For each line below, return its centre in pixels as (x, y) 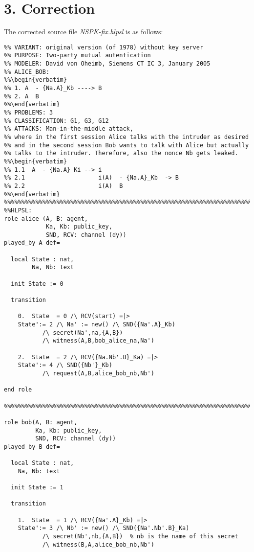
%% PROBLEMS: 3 (29, 112)
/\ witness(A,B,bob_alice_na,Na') (98, 341)
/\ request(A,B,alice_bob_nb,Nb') (98, 373)
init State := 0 (37, 284)
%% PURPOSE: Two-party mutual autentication (77, 56)
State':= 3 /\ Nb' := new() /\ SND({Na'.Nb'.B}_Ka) (104, 528)
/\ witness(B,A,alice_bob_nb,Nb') (98, 544)
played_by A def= (32, 243)
